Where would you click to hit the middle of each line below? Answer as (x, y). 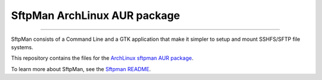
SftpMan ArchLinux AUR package (95, 15)
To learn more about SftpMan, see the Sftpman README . (81, 69)
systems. (22, 47)
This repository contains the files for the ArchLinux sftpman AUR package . (102, 58)
